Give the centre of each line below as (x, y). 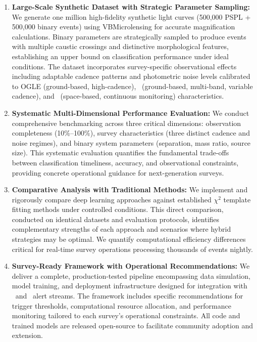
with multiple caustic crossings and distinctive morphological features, (120, 46)
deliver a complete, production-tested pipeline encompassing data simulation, (131, 275)
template (237, 199)
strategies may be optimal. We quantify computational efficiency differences (129, 239)
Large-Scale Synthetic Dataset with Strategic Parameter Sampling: (131, 7)
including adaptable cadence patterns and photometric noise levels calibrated (131, 76)
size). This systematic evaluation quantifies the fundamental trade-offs (120, 153)
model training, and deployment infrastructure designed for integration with (130, 286)
